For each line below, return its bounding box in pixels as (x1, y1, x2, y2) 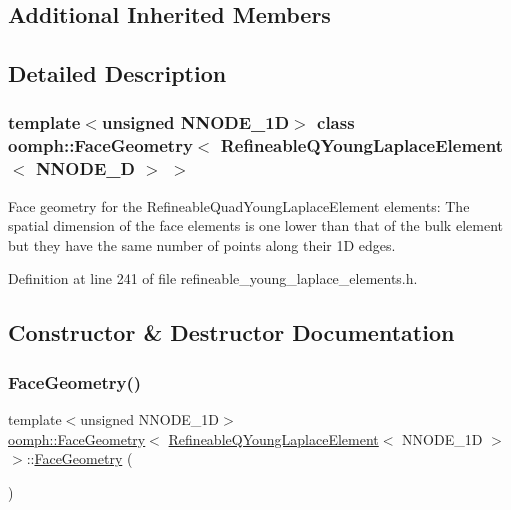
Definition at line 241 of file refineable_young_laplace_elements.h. (8, 268, 418, 289)
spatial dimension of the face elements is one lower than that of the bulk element (8, 215, 503, 236)
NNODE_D (35, 156, 135, 181)
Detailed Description (8, 58, 227, 89)
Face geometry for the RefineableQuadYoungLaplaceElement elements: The (8, 195, 470, 216)
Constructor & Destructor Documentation (8, 317, 455, 348)
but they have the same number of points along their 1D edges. (8, 234, 396, 255)
